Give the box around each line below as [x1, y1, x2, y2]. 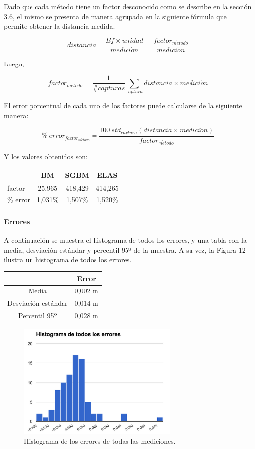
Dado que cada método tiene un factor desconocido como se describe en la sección [4, 1, 252, 11]
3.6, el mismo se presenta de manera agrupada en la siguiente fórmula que [4, 11, 227, 21]
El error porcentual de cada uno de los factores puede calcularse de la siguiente [4, 100, 242, 111]
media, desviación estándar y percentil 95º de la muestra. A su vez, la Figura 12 [4, 244, 246, 255]
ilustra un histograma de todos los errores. [4, 254, 132, 264]
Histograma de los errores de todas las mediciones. [24, 436, 176, 446]
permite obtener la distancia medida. [4, 21, 115, 31]
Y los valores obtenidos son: [4, 151, 88, 161]
